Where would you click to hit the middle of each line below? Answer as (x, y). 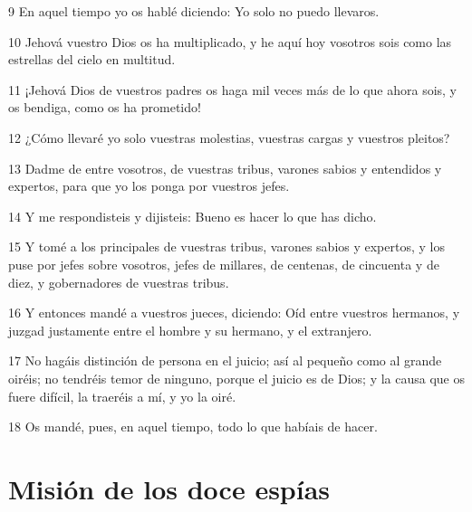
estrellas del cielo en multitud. (92, 59)
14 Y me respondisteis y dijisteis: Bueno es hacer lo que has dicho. (193, 216)
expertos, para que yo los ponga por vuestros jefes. (149, 186)
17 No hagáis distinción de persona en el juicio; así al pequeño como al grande (225, 360)
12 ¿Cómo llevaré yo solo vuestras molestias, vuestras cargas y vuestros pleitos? (229, 137)
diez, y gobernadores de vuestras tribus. (119, 282)
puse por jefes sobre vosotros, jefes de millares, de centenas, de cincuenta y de (224, 264)
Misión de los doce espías (169, 488)
